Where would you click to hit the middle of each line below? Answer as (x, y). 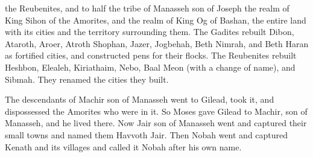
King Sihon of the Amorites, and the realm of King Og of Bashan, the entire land (156, 20)
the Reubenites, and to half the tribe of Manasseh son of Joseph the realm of (147, 8)
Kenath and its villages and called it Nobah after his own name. (123, 146)
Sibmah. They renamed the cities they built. (87, 79)
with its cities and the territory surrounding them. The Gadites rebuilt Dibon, (150, 32)
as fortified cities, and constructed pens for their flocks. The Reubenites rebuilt (151, 55)
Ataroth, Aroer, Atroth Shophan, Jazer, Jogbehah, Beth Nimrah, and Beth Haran (157, 43)
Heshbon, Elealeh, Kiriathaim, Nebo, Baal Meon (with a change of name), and (150, 67)
